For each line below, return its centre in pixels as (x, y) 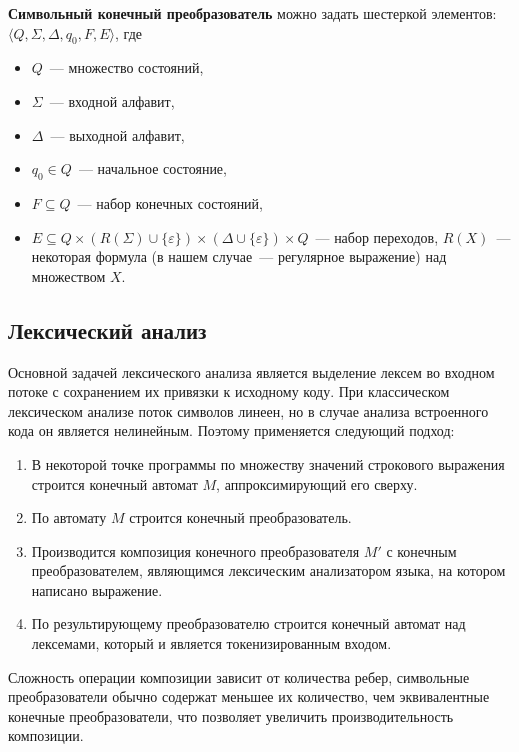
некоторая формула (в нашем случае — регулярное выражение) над (239, 256)
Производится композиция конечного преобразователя (195, 550)
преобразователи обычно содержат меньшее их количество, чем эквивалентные (249, 696)
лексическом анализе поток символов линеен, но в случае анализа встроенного (248, 410)
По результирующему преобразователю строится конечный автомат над (248, 623)
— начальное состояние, (152, 168)
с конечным (421, 550)
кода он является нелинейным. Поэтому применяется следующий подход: (231, 430)
